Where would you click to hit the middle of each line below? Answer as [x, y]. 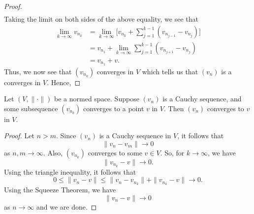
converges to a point [113, 108]
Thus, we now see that [38, 71]
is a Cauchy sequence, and [202, 99]
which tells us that [170, 71]
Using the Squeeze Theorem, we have [60, 190]
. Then [174, 108]
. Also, [53, 153]
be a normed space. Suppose [97, 99]
